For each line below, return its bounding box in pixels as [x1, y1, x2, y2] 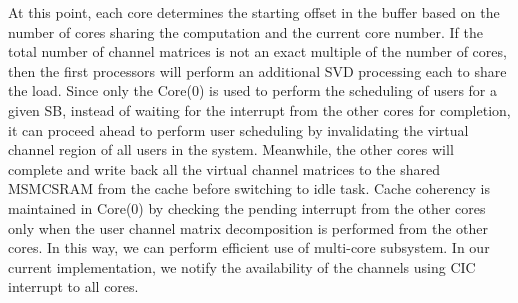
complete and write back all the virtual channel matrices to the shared [8, 158, 440, 179]
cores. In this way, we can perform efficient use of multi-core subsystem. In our [8, 237, 490, 258]
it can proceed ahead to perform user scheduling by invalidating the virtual [8, 119, 469, 140]
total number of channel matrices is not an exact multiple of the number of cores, [8, 41, 507, 62]
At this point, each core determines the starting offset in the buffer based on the [8, 2, 500, 22]
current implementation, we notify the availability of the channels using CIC [8, 256, 476, 277]
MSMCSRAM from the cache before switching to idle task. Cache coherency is [8, 178, 490, 199]
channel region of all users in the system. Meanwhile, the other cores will [8, 139, 454, 160]
